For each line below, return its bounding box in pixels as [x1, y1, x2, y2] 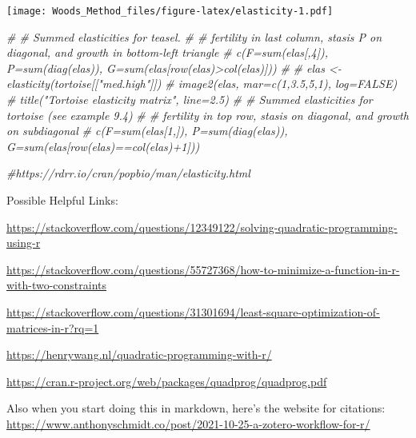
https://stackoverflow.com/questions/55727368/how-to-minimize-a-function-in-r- [6, 261, 400, 277]
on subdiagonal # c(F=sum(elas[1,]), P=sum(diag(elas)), [6, 122, 288, 139]
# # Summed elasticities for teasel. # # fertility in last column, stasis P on [6, 28, 382, 45]
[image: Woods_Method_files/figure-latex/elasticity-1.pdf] [6, 6, 334, 17]
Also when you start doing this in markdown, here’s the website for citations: [6, 400, 386, 416]
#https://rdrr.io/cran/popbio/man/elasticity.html [6, 165, 250, 181]
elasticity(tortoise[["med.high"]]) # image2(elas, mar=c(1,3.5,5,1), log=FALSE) [6, 75, 398, 92]
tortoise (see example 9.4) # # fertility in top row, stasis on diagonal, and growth [6, 106, 409, 123]
